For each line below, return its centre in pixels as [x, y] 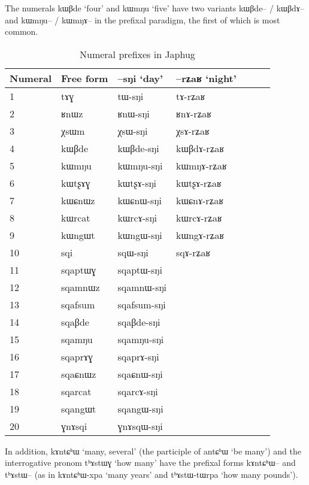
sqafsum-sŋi [142, 304]
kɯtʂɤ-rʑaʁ [199, 183]
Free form [85, 78]
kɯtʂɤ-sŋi [137, 183]
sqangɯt [79, 408]
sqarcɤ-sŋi [138, 391]
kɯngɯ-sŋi [140, 235]
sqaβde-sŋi [139, 322]
